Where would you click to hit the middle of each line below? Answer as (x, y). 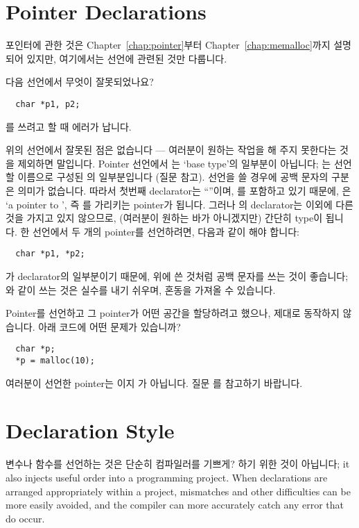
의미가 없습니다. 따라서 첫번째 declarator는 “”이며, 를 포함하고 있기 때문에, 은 (184, 190)
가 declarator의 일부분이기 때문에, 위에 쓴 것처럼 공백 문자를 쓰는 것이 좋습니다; (177, 275)
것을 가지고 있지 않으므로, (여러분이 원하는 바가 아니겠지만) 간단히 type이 (164, 218)
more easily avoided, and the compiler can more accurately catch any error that (175, 505)
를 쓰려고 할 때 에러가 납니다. (69, 126)
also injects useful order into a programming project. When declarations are (167, 477)
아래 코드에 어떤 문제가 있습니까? (110, 326)
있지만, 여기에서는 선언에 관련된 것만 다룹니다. (127, 58)
